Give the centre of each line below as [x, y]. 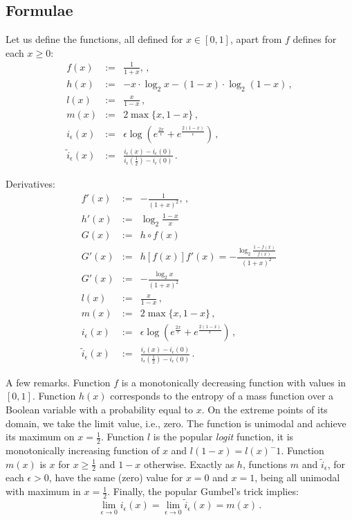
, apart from [256, 39]
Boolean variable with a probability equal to [99, 409]
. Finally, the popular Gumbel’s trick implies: [203, 491]
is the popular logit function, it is [223, 437]
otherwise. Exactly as [189, 464]
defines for [315, 39]
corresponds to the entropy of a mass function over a [222, 396]
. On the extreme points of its [265, 409]
